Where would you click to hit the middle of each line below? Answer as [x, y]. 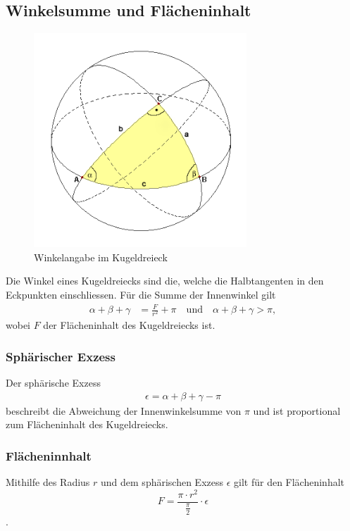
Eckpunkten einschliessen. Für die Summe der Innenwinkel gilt [141, 295]
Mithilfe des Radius [48, 482]
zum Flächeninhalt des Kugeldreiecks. [87, 424]
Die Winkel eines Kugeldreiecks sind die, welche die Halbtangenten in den [165, 281]
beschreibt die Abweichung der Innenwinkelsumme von [124, 410]
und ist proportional [297, 410]
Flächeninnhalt [49, 455]
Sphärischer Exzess [61, 356]
